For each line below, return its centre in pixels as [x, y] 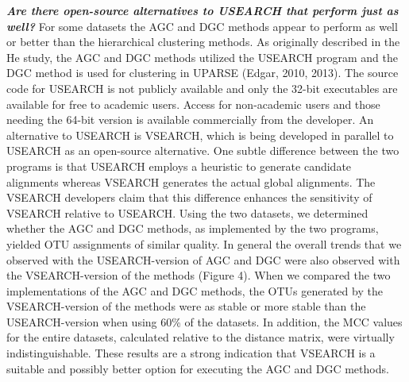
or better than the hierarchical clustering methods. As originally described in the [203, 42]
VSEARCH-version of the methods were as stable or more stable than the [186, 306]
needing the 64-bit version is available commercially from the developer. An [190, 120]
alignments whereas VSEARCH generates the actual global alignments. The [191, 181]
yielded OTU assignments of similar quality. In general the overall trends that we [204, 243]
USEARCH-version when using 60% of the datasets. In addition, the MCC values [204, 321]
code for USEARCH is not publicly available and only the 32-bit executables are [202, 88]
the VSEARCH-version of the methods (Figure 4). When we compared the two [199, 275]
